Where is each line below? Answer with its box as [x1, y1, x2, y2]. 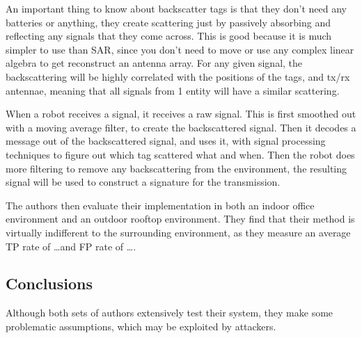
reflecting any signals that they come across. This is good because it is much [6, 29, 332, 43]
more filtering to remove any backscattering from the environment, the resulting [6, 161, 347, 175]
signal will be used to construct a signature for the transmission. [6, 175, 281, 189]
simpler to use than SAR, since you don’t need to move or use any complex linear [6, 42, 354, 56]
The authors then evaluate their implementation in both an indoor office [6, 198, 315, 212]
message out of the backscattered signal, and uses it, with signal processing [6, 134, 326, 148]
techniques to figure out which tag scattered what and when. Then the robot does [6, 147, 355, 161]
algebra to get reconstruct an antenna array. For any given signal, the [6, 56, 303, 70]
